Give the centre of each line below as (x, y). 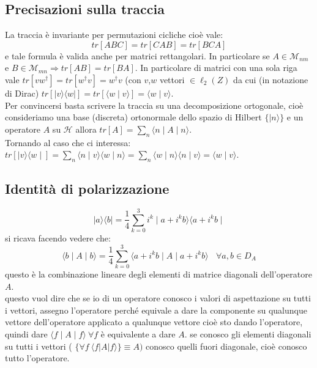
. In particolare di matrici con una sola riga (216, 68)
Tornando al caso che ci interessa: (68, 142)
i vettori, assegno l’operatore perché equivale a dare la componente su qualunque (156, 310)
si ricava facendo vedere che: (58, 238)
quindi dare (26, 333)
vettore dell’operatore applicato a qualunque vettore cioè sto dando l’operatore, (154, 322)
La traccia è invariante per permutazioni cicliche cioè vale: (114, 35)
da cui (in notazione (271, 79)
